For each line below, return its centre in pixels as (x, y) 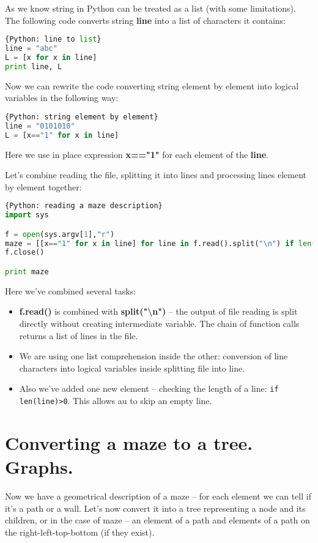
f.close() (25, 253)
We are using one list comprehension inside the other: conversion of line (153, 356)
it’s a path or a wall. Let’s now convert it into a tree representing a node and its (155, 508)
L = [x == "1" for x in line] (62, 135)
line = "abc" (31, 49)
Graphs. (39, 467)
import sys (27, 215)
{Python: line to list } (53, 39)
